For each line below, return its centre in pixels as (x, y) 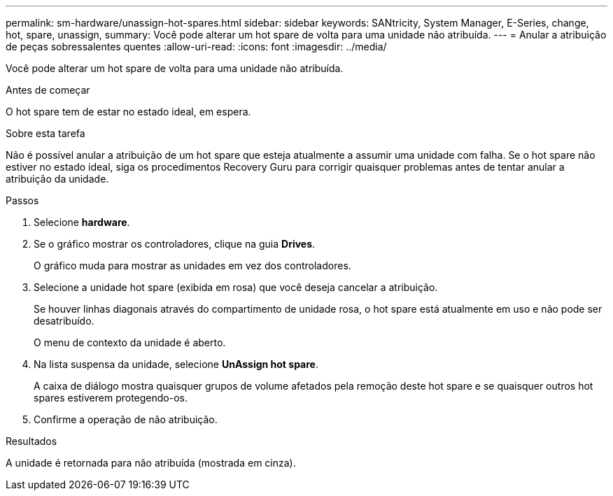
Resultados (31, 441)
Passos (22, 200)
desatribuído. (64, 321)
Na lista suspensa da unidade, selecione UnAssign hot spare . (176, 364)
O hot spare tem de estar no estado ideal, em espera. (128, 112)
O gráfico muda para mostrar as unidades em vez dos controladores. (192, 265)
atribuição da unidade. (57, 179)
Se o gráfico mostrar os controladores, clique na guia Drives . (175, 244)
